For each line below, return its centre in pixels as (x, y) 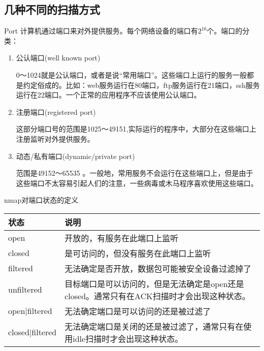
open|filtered (30, 311)
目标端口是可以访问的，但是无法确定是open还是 (154, 283)
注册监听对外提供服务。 (55, 138)
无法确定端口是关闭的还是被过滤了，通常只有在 (154, 326)
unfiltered (25, 290)
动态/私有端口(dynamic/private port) (75, 156)
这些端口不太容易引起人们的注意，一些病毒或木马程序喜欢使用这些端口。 (137, 183)
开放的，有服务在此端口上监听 (122, 238)
